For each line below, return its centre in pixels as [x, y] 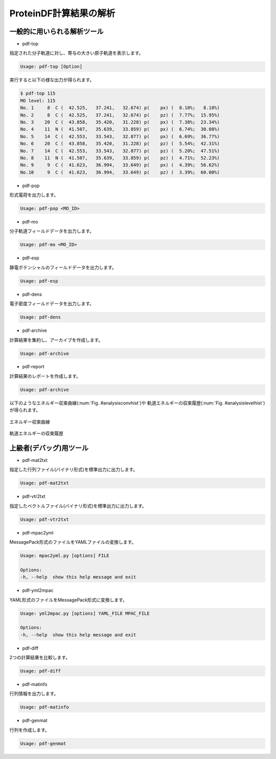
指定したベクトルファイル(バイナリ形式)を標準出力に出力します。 [78, 506]
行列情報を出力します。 [34, 694]
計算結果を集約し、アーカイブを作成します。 [56, 340]
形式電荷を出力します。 [34, 195]
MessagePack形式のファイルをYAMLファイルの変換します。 [73, 542]
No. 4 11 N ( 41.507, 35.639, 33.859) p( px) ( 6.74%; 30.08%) [120, 129]
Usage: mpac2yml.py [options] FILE [65, 556]
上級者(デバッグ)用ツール [49, 448]
